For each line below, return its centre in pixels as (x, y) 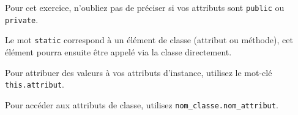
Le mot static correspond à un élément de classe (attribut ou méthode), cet (149, 40)
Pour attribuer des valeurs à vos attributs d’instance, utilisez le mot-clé (139, 72)
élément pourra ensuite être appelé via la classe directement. (118, 51)
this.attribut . (35, 84)
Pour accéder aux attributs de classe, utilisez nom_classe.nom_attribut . (142, 104)
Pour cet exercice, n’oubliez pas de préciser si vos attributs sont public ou (145, 7)
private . (22, 19)
